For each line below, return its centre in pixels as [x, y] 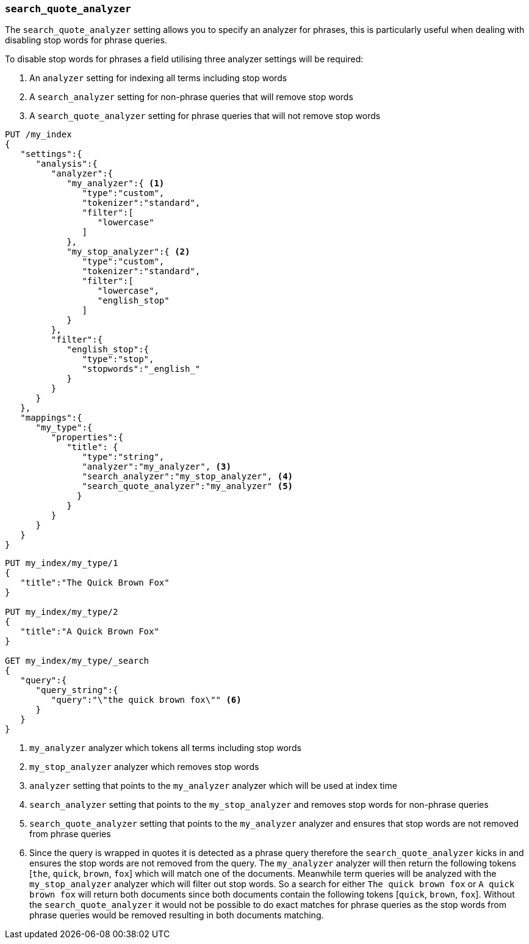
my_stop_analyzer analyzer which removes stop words [144, 767]
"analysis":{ [67, 164]
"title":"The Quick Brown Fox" [95, 583]
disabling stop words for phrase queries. [86, 40]
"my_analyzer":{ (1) [116, 183]
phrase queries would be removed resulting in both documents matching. [177, 915]
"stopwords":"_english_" [141, 369]
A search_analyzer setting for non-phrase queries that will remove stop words [191, 97]
